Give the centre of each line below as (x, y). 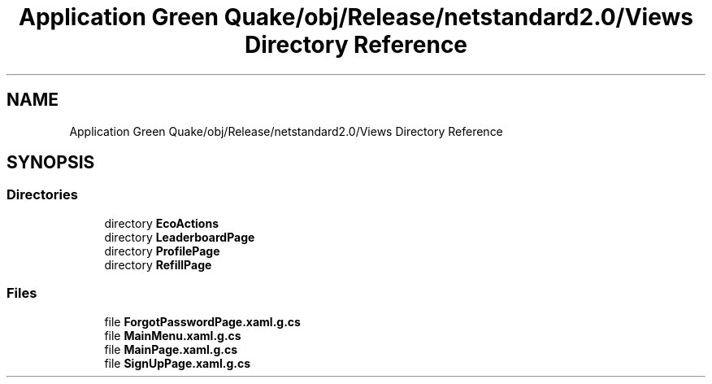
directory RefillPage (158, 264)
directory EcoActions (161, 223)
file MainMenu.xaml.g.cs (173, 335)
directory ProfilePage (162, 251)
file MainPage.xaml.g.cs (171, 349)
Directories (42, 195)
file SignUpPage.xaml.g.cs (177, 363)
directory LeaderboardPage (180, 237)
